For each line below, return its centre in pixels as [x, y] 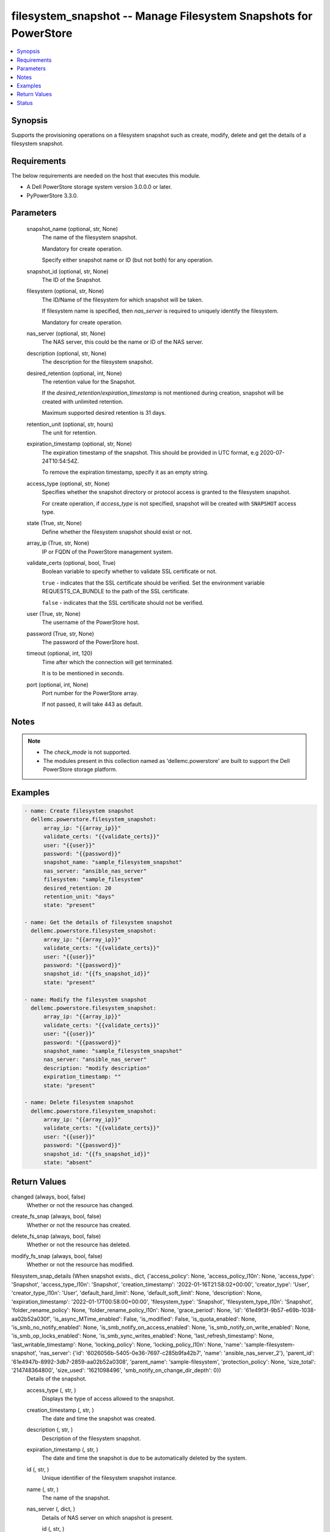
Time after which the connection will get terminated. [108, 662]
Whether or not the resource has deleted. [79, 1245]
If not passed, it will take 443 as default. [92, 704]
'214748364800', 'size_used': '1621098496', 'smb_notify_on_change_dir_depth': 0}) [116, 1370]
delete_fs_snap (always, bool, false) [56, 1236]
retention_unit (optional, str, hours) [70, 424]
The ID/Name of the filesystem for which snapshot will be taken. [123, 300]
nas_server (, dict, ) [51, 1509]
